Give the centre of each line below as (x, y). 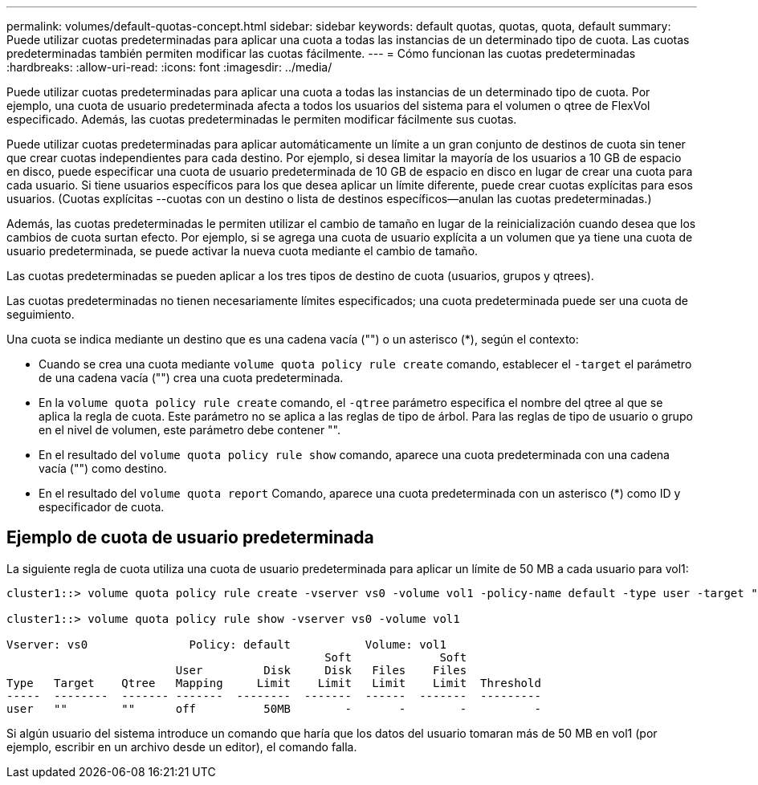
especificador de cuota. (102, 507)
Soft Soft (396, 657)
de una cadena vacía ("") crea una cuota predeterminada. (191, 378)
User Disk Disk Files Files (321, 670)
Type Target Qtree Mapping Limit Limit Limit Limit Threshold (274, 683)
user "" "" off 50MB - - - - (274, 708)
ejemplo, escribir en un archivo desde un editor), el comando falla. (182, 746)
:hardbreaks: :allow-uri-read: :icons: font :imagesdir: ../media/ (169, 67)
